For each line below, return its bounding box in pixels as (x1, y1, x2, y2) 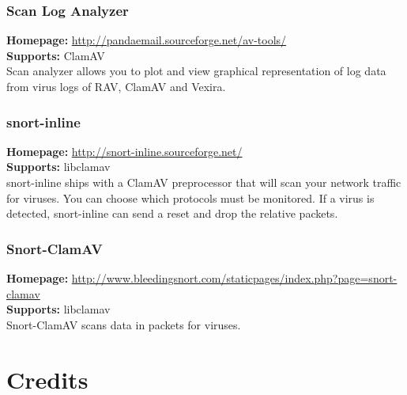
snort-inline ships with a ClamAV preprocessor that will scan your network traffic (6, 174, 401, 190)
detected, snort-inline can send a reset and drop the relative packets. (6, 205, 338, 222)
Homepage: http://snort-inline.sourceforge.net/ (6, 142, 243, 159)
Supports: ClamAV (6, 47, 105, 63)
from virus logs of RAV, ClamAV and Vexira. (6, 78, 226, 94)
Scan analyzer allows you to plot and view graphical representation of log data (6, 63, 386, 79)
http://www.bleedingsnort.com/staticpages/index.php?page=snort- (71, 270, 398, 286)
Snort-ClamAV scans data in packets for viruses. (6, 316, 241, 332)
